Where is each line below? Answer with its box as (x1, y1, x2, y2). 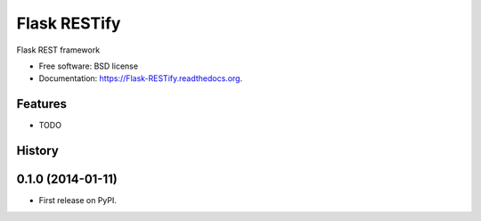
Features (16, 96, 67, 111)
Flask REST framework (16, 45, 101, 55)
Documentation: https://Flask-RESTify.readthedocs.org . (38, 73, 243, 84)
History (16, 143, 60, 159)
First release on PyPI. (38, 195, 118, 206)
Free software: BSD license (38, 61, 138, 71)
